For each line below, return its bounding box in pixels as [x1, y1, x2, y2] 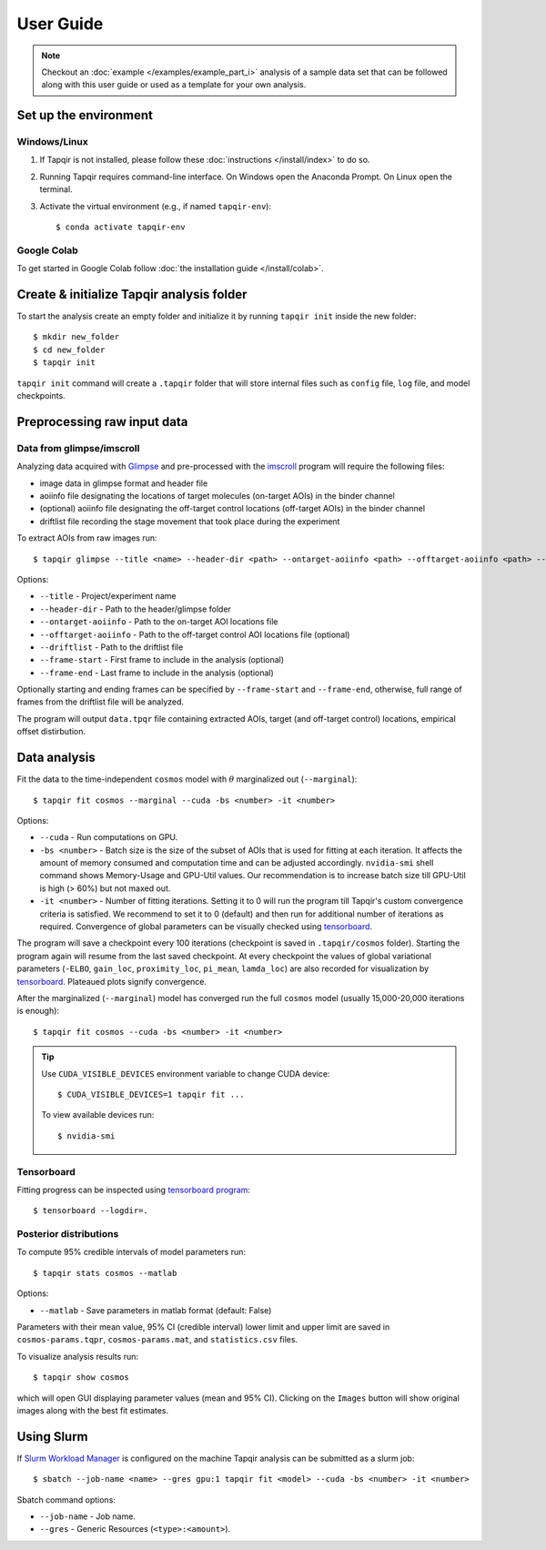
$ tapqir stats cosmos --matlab [33, 1268, 177, 1278]
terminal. [39, 184, 73, 195]
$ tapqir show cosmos [33, 1373, 129, 1383]
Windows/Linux [16, 136, 88, 148]
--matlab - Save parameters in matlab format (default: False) [39, 1304, 272, 1315]
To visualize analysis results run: [16, 1351, 138, 1362]
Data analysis [16, 750, 96, 765]
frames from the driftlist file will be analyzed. [16, 696, 185, 707]
